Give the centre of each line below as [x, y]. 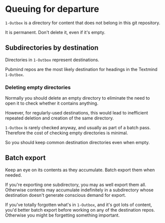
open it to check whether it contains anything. [52, 103]
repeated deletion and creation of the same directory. [60, 118]
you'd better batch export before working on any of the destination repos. [80, 210]
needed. [14, 175]
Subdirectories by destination [52, 48]
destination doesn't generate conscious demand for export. [66, 195]
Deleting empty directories [38, 87]
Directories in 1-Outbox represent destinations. [52, 60]
